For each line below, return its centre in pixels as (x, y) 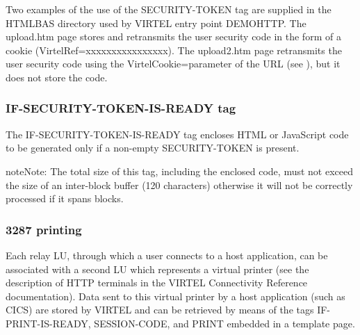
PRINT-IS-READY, (48, 323)
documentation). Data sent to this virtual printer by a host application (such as (175, 296)
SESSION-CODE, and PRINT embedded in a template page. (224, 323)
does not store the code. (57, 77)
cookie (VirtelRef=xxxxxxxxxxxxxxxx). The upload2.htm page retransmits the (174, 50)
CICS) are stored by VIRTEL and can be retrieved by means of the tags (160, 310)
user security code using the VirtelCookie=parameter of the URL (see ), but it (173, 64)
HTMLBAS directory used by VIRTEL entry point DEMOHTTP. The (156, 23)
